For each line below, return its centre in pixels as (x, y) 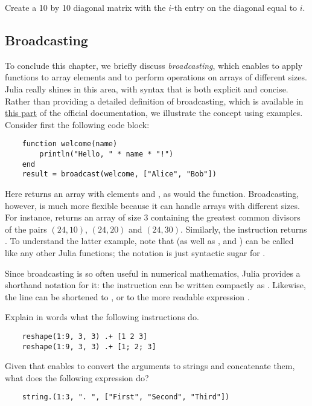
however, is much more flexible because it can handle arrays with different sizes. (152, 205)
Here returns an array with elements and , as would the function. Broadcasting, (152, 193)
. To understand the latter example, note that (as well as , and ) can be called (149, 241)
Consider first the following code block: (77, 124)
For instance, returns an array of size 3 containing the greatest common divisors (153, 217)
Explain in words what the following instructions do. (102, 317)
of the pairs (26, 229)
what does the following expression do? (77, 377)
